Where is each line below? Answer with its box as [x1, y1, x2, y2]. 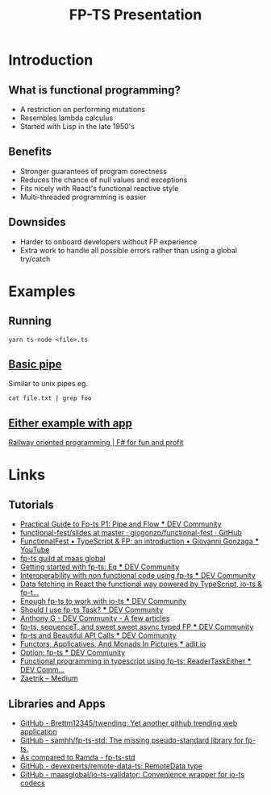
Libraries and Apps [8, 697, 106, 710]
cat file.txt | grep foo [8, 394, 92, 402]
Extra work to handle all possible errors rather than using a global [19, 245, 238, 255]
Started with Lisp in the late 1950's [19, 122, 135, 131]
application [19, 727, 58, 737]
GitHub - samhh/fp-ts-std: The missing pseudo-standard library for [19, 735, 244, 745]
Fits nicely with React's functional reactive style [19, 183, 179, 193]
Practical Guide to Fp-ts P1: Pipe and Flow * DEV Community [19, 519, 222, 529]
